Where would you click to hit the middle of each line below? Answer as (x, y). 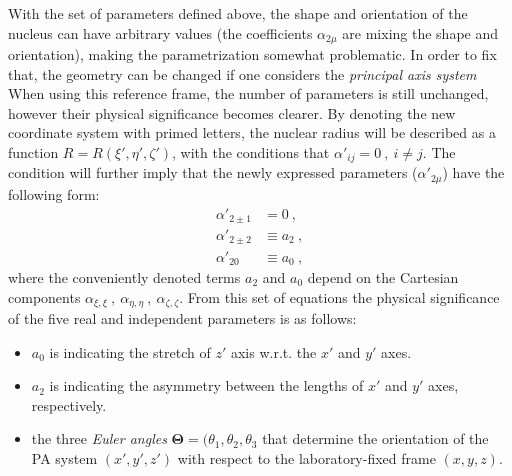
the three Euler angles (99, 438)
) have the (473, 172)
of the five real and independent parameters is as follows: (182, 318)
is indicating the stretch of (130, 351)
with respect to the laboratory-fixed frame (306, 457)
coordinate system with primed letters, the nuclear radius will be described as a (252, 132)
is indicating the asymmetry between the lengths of (206, 385)
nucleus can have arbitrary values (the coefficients (160, 32)
